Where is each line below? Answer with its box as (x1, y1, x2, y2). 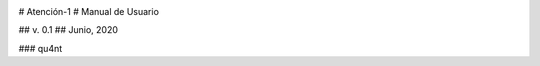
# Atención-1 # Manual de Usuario (18, 6, 160, 17)
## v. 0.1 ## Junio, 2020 (18, 24, 119, 36)
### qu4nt (18, 42, 63, 54)
